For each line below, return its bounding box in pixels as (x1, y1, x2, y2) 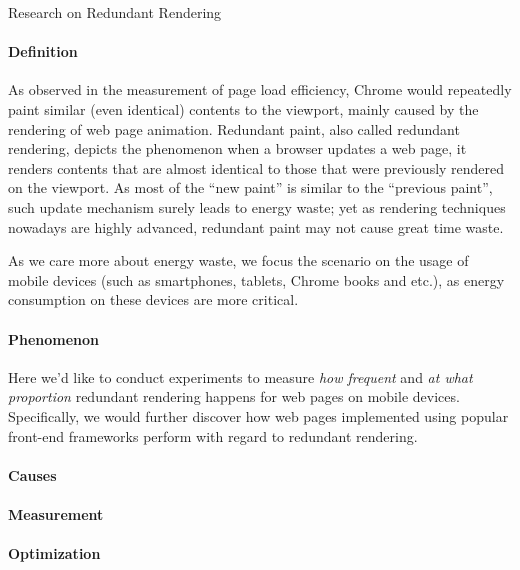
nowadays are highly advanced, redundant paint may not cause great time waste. (8, 216, 504, 237)
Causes (8, 464, 57, 485)
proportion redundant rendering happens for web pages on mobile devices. (8, 386, 460, 407)
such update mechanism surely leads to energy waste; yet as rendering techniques (8, 196, 506, 217)
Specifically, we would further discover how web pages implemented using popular (8, 405, 509, 426)
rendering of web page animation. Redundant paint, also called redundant (8, 118, 460, 139)
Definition (8, 41, 78, 62)
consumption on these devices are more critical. (8, 289, 299, 310)
